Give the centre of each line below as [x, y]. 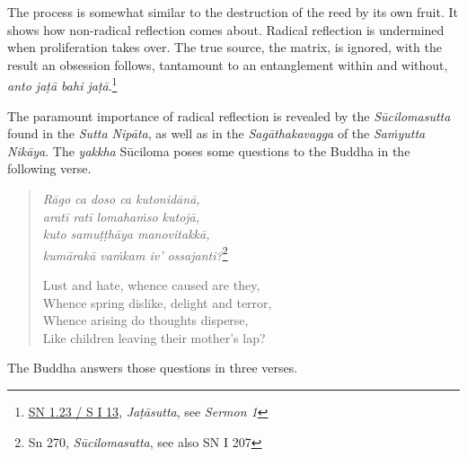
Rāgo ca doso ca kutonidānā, [121, 198]
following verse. [49, 168]
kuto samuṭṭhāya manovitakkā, [126, 234]
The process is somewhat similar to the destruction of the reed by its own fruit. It [233, 12]
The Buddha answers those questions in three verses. [153, 368]
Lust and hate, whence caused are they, [151, 285]
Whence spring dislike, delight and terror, [157, 302]
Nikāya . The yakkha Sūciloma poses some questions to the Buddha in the [209, 150]
